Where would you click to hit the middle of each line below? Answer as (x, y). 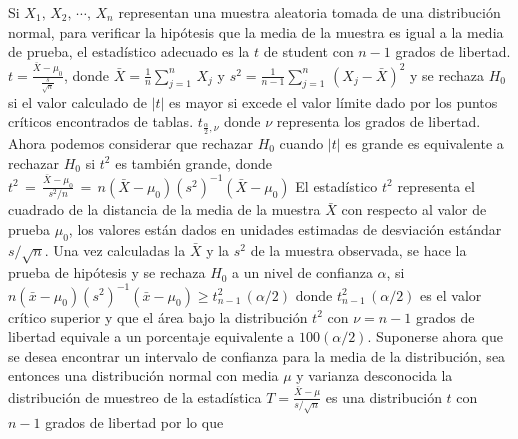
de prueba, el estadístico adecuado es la (129, 51)
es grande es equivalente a (424, 142)
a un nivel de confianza (302, 272)
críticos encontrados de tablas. (101, 121)
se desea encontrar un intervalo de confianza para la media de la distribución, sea (257, 355)
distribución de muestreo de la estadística (135, 396)
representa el (436, 185)
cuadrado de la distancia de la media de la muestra (164, 209)
